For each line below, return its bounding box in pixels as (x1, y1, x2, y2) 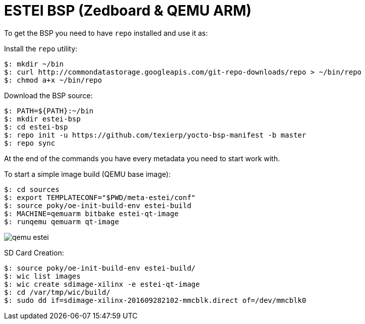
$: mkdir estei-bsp (4, 114, 81, 123)
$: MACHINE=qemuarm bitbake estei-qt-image (4, 209, 179, 218)
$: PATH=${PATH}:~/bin (4, 106, 94, 115)
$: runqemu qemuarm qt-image (4, 217, 119, 226)
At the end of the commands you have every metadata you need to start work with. (4, 154, 280, 163)
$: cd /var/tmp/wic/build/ (4, 288, 111, 296)
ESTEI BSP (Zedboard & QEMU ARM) (4, 2, 252, 19)
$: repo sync (4, 139, 56, 147)
